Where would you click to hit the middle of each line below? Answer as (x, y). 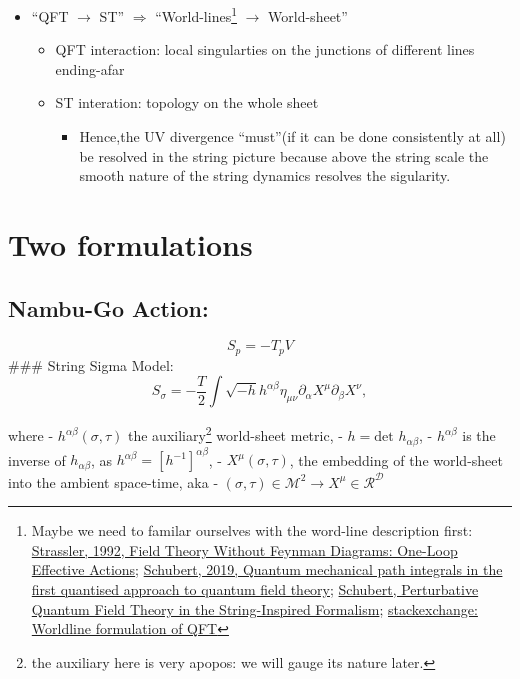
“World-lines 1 (196, 14)
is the (479, 435)
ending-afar (90, 68)
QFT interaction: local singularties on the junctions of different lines (265, 49)
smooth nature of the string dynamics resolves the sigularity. (265, 175)
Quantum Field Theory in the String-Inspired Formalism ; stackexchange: (254, 608)
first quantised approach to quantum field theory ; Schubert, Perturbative (255, 588)
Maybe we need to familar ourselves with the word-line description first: (252, 530)
